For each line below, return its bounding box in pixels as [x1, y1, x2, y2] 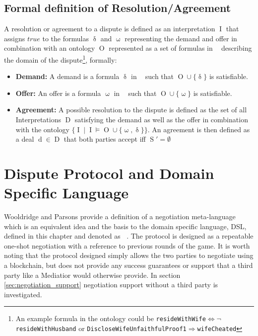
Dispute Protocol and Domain [4, 163, 214, 183]
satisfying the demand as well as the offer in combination [74, 114, 248, 125]
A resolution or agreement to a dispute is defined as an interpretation [4, 23, 215, 34]
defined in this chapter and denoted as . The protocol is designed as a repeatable [4, 231, 254, 241]
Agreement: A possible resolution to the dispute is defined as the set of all [15, 104, 247, 115]
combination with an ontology [4, 43, 95, 53]
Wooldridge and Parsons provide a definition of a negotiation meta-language [4, 211, 236, 222]
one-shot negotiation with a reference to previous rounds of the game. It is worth [4, 240, 250, 251]
